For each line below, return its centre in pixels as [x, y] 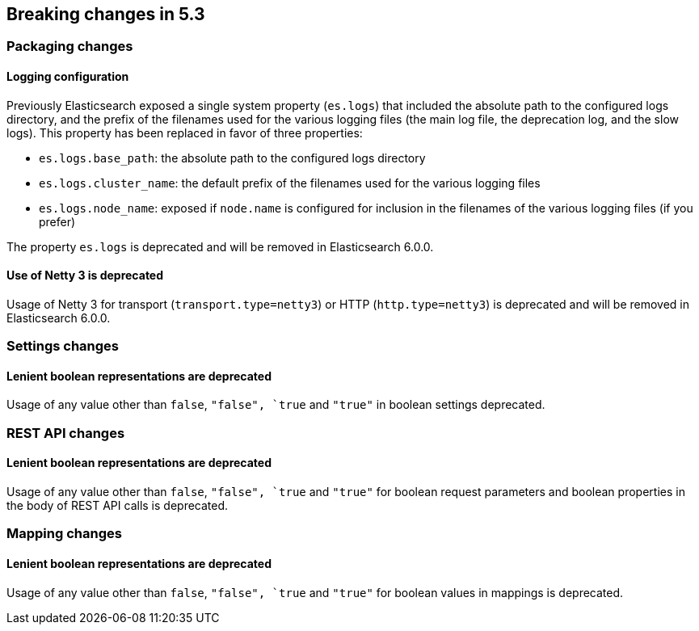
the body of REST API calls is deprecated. [118, 506]
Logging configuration [68, 77]
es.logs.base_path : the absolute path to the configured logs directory [232, 158]
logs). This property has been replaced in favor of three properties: [185, 133]
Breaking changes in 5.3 [106, 14]
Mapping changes [64, 534]
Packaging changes [70, 46]
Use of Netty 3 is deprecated [85, 276]
